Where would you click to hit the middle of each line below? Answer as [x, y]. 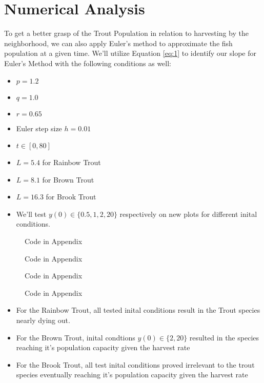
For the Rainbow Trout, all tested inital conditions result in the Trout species [138, 310]
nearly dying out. [43, 320]
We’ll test [31, 214]
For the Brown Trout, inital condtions [76, 337]
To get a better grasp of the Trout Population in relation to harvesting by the [126, 33]
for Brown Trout [68, 179]
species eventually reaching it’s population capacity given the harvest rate [132, 375]
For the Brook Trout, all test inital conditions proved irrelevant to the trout [135, 364]
